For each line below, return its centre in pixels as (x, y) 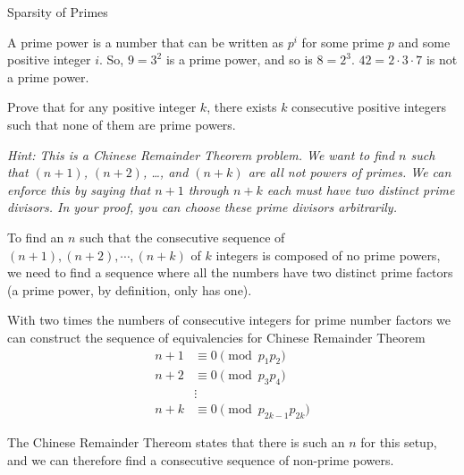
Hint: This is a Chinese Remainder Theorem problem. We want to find (201, 154)
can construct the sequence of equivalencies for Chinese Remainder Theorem (216, 337)
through (208, 189)
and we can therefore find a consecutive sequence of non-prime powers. (201, 459)
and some (424, 42)
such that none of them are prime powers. (122, 124)
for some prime (343, 42)
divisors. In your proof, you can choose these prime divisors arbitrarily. (202, 207)
